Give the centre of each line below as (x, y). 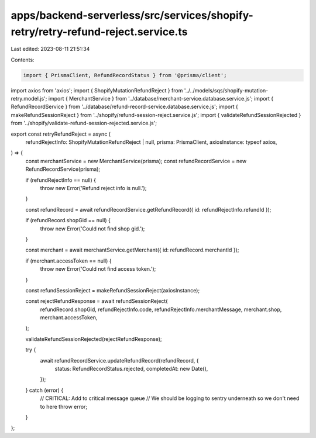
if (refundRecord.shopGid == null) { (68, 220)
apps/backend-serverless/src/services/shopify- (132, 15)
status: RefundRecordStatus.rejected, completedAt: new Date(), (131, 369)
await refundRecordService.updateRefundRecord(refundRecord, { (119, 360)
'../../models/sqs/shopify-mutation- (226, 90)
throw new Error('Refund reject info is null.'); (93, 188)
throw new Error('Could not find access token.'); (98, 269)
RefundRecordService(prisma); (63, 169)
